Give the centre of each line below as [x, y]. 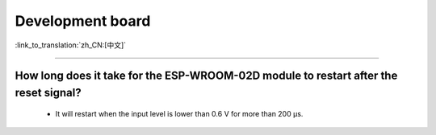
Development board [83, 21]
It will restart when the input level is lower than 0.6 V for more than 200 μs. [179, 113]
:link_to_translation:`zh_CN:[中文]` [71, 45]
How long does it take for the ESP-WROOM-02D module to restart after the [206, 76]
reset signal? [48, 92]
